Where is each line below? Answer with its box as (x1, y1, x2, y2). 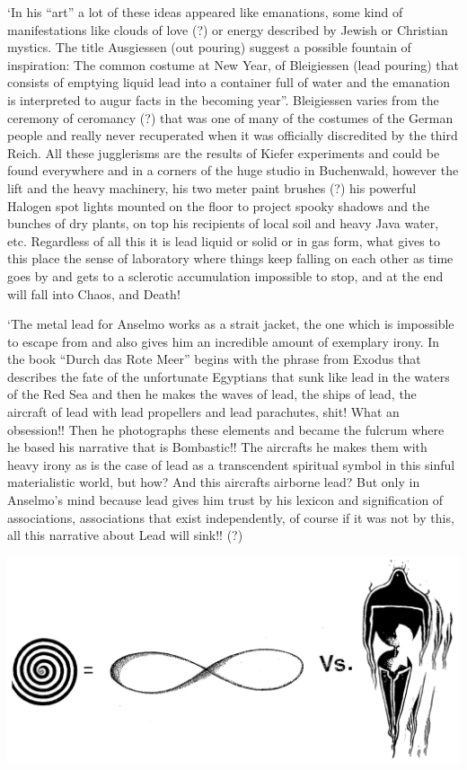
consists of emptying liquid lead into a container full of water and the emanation (7, 73, 451, 92)
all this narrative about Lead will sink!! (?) (7, 526, 243, 544)
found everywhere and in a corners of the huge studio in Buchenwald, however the (7, 161, 459, 180)
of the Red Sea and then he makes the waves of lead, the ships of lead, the (7, 385, 417, 403)
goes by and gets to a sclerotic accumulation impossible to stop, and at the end (7, 266, 444, 285)
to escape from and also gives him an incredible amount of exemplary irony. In (7, 332, 440, 350)
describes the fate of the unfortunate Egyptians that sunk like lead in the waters (7, 367, 450, 385)
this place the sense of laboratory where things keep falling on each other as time (7, 249, 454, 268)
